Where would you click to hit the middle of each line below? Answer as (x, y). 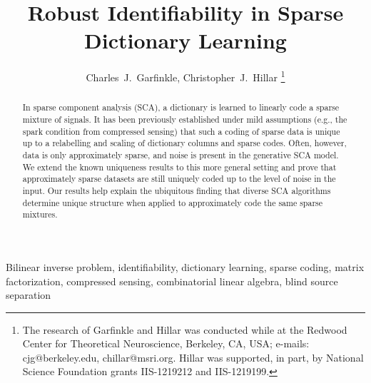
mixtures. (40, 214)
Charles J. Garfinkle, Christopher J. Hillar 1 (185, 76)
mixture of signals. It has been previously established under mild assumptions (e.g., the (185, 119)
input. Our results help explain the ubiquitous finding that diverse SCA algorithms (177, 190)
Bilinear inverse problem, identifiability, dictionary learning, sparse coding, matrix (185, 266)
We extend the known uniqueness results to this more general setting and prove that (179, 167)
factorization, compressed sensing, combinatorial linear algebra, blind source (172, 281)
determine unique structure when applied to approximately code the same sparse (173, 202)
